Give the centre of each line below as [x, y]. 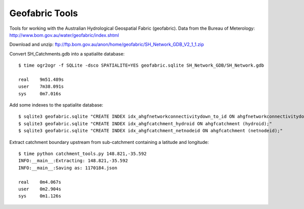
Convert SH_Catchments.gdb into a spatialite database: [67, 54]
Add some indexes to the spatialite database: [56, 105]
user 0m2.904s [40, 189]
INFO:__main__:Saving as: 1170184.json [68, 168]
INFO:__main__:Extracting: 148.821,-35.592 [73, 161]
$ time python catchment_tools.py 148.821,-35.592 [83, 154]
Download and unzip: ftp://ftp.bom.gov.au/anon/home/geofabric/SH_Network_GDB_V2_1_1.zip [107, 44]
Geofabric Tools [44, 13]
